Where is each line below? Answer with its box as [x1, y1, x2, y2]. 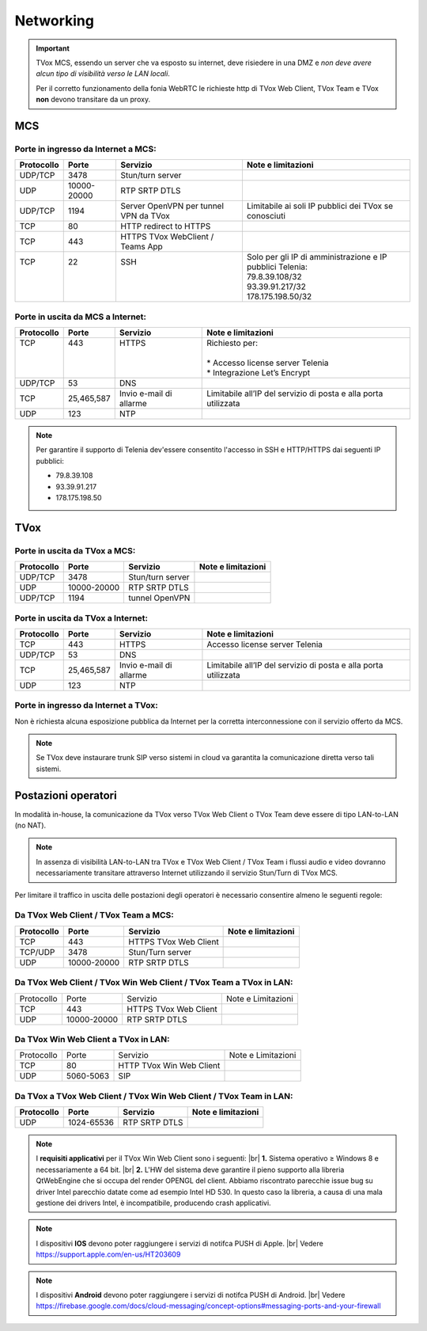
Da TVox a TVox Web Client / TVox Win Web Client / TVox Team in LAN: [14, 1090, 293, 1101]
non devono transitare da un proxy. [36, 95, 150, 105]
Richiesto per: [206, 337, 259, 348]
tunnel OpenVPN [128, 592, 191, 603]
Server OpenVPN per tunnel [119, 200, 225, 211]
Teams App [119, 241, 164, 253]
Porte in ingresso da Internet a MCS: [14, 143, 157, 154]
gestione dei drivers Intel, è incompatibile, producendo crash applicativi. [36, 1198, 272, 1207]
